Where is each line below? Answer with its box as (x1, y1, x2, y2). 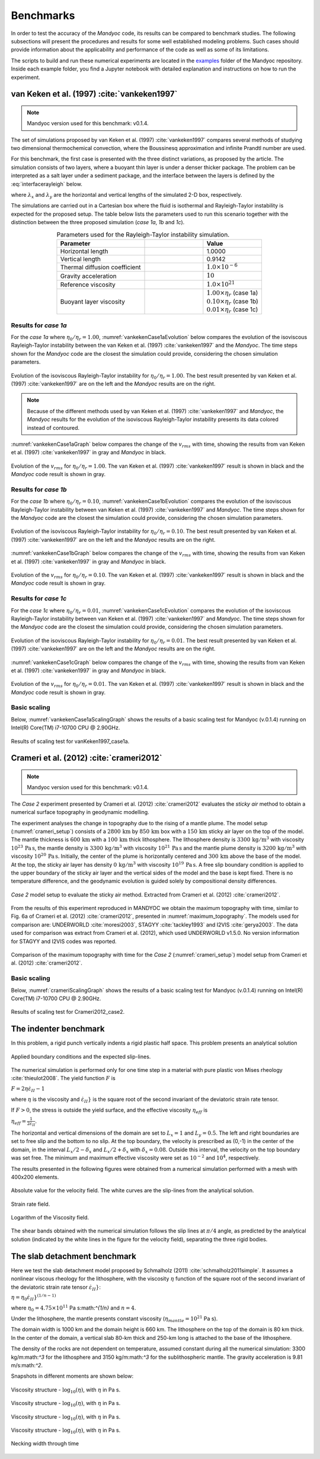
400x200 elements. (11, 1173, 59, 1180)
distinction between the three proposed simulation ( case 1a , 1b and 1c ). (11, 219, 185, 226)
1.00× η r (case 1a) (206, 289, 258, 298)
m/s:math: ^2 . (11, 1362, 43, 1369)
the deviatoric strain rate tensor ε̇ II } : (11, 1284, 101, 1292)
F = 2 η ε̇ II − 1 (11, 1085, 45, 1093)
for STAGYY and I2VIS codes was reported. (11, 937, 117, 945)
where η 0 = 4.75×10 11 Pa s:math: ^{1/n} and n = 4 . (11, 1304, 136, 1313)
